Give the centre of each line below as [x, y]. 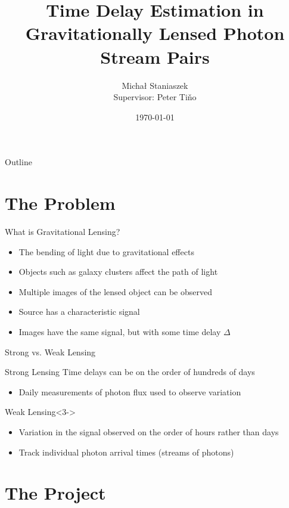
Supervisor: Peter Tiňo [155, 97]
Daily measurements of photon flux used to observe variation [130, 391]
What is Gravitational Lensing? [63, 231]
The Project [55, 493]
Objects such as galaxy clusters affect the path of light [118, 272]
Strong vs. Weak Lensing [50, 351]
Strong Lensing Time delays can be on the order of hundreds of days [130, 372]
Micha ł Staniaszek [155, 85]
